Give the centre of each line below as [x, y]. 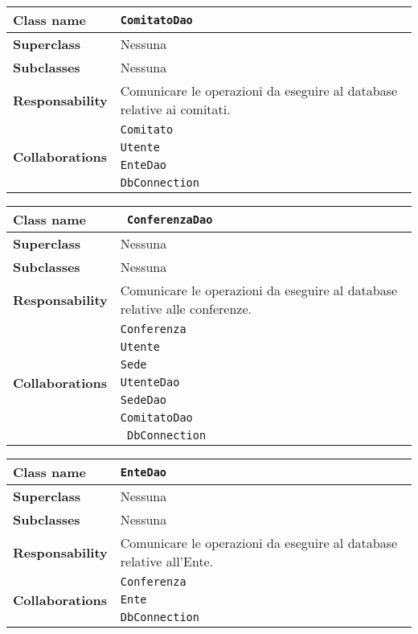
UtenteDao [150, 382]
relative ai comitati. [175, 109]
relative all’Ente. [167, 561]
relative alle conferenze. [186, 309]
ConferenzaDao [170, 219]
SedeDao [143, 400]
